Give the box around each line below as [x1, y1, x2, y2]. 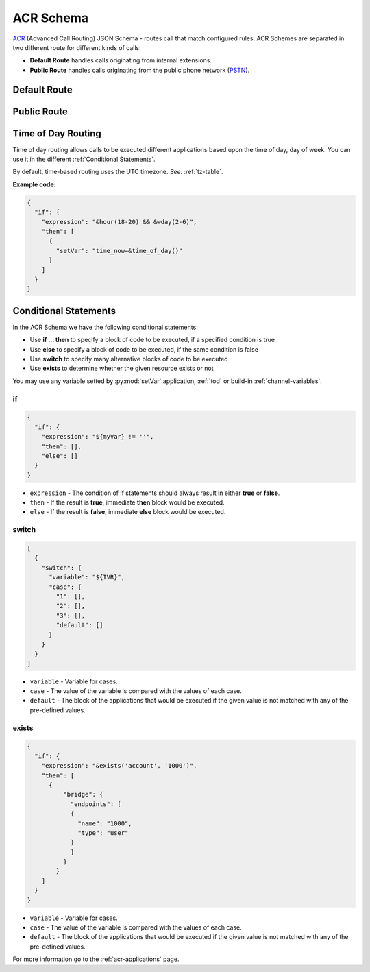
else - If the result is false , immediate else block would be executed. [29, 508, 226, 516]
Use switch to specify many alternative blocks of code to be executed [29, 355, 229, 363]
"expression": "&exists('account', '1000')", [41, 762, 197, 770]
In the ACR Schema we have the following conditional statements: [12, 323, 198, 331]
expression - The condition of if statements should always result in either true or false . [29, 489, 280, 497]
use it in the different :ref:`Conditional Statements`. [12, 155, 156, 164]
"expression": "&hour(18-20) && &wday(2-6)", [41, 218, 197, 226]
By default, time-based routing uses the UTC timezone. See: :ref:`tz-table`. [12, 168, 223, 176]
